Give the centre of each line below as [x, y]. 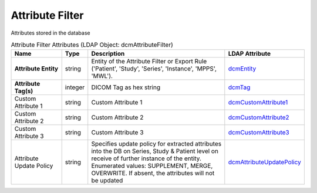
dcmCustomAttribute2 [259, 117]
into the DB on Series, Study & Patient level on [155, 151]
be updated [107, 181]
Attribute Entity [36, 69]
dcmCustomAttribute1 [258, 103]
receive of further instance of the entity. [146, 158]
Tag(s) [24, 91]
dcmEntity [242, 69]
